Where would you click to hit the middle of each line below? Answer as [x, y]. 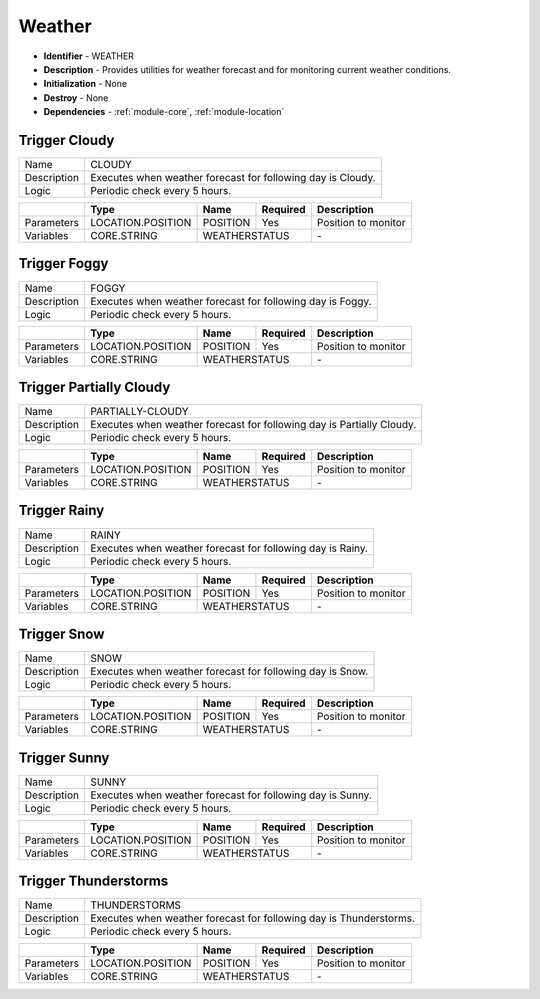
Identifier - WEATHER [89, 56]
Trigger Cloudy [66, 140]
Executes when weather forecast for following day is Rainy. [229, 548]
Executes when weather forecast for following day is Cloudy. [233, 178]
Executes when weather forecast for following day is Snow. [229, 672]
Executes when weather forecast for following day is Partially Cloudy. [253, 425]
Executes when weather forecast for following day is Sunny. [231, 795]
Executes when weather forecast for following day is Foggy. [231, 301]
